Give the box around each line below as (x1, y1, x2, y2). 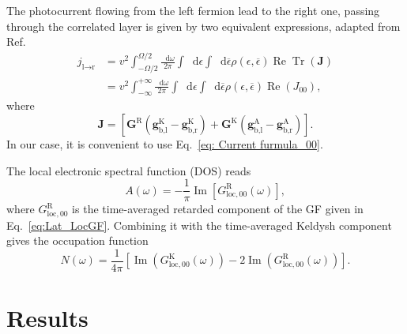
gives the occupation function (6, 232, 149, 249)
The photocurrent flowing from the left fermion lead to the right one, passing (6, 2, 380, 18)
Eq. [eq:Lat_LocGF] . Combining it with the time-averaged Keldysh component (6, 216, 392, 233)
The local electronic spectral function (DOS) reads (6, 162, 251, 178)
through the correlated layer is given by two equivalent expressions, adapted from (6, 17, 401, 34)
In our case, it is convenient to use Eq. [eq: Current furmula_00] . (6, 136, 323, 152)
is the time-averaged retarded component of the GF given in (72, 201, 364, 217)
